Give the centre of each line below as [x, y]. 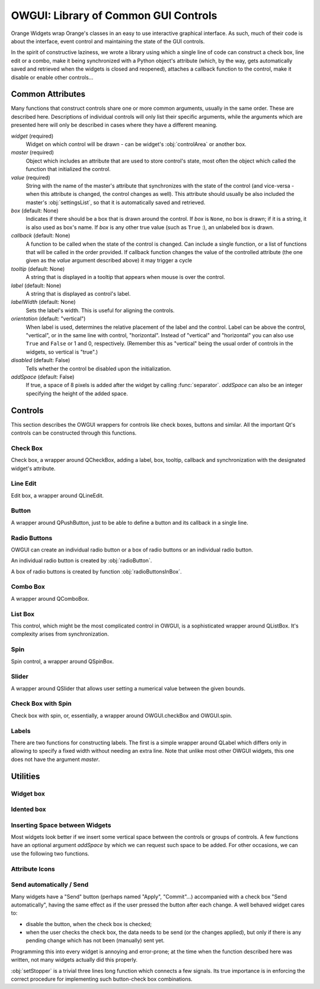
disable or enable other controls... [52, 77]
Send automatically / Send [50, 885]
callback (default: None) [41, 236]
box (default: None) [35, 211]
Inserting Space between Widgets [61, 825]
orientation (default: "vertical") [48, 319]
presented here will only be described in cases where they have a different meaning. [114, 125]
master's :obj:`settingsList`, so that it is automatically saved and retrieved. [116, 202]
